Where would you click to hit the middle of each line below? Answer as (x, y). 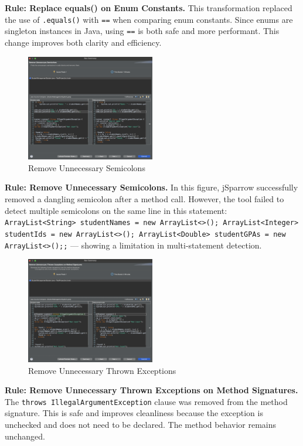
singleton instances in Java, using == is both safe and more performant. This (142, 31)
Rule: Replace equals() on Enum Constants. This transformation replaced (149, 8)
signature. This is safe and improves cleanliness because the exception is (134, 413)
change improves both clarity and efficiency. (83, 42)
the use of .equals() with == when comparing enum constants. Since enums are (149, 19)
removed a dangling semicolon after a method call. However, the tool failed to (144, 199)
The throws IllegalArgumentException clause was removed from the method (146, 401)
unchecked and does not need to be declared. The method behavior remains (141, 424)
